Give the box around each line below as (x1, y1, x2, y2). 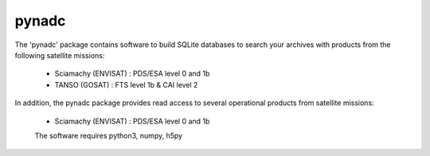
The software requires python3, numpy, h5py (34, 131, 183, 140)
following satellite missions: (14, 50, 105, 60)
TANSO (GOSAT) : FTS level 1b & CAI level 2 (54, 80, 198, 89)
